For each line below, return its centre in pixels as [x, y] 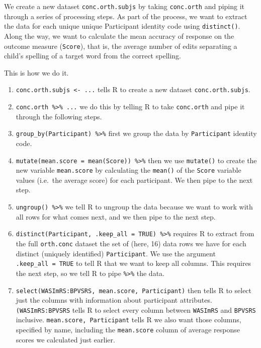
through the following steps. [59, 116]
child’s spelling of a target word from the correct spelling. [93, 56]
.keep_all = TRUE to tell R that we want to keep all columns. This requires [134, 263]
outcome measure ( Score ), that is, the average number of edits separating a [121, 46]
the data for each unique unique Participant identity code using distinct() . [122, 26]
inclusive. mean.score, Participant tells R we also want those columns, [128, 320]
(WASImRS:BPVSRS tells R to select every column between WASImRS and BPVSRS [136, 309]
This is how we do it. [36, 72]
